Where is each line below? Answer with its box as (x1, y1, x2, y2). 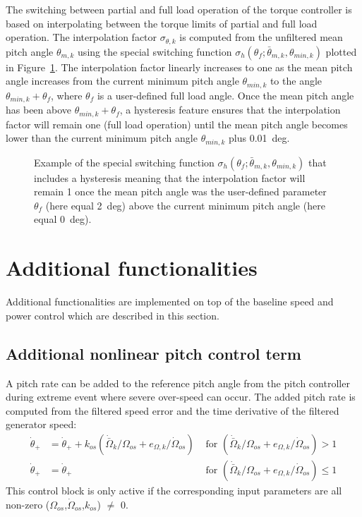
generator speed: (6, 417, 77, 432)
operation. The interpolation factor (6, 30, 157, 44)
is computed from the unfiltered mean (179, 30, 343, 44)
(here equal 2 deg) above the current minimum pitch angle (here (45, 197, 325, 212)
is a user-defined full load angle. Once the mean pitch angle (97, 87, 354, 102)
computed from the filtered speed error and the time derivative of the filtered (6, 403, 339, 418)
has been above (6, 102, 72, 117)
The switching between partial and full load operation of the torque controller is (6, 2, 352, 16)
